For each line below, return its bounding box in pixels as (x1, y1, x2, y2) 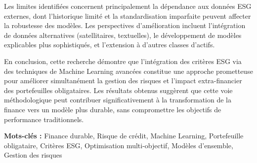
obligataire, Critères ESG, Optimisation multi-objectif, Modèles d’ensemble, (4, 140, 233, 150)
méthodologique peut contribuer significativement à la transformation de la (4, 95, 232, 105)
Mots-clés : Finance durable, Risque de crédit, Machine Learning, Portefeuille (4, 130, 244, 141)
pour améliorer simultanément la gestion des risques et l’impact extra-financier (4, 75, 242, 86)
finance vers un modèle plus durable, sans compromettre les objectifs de (4, 104, 221, 114)
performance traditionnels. (4, 114, 84, 124)
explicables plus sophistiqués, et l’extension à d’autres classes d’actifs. (4, 39, 215, 50)
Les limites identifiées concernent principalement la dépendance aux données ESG (4, 1, 252, 11)
